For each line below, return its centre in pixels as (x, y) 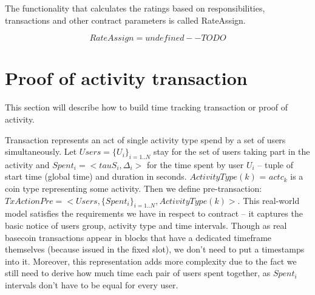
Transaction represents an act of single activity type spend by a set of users (145, 139)
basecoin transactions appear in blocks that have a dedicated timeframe (138, 237)
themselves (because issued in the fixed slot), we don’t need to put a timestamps (155, 249)
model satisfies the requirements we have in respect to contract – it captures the (154, 213)
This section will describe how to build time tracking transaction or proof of (147, 107)
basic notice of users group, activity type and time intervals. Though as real (146, 225)
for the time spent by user (195, 164)
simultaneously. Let (41, 151)
